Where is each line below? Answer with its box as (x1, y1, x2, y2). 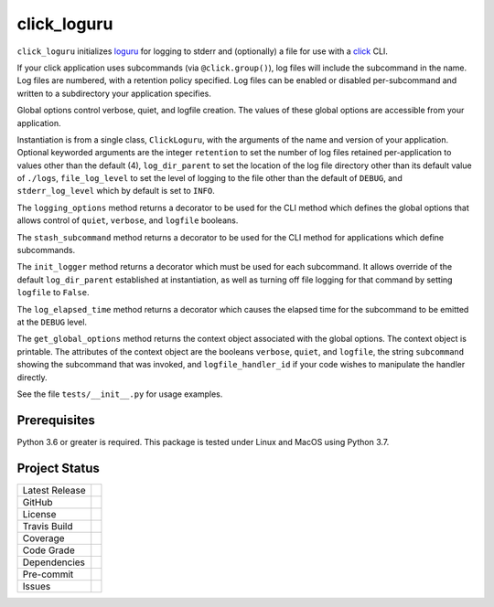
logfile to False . (16, 287, 90, 298)
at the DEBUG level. (16, 316, 87, 327)
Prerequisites (16, 412, 95, 428)
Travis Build (22, 519, 73, 532)
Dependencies (22, 556, 86, 569)
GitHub (22, 495, 53, 508)
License (22, 507, 57, 520)
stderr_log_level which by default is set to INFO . (16, 186, 215, 197)
